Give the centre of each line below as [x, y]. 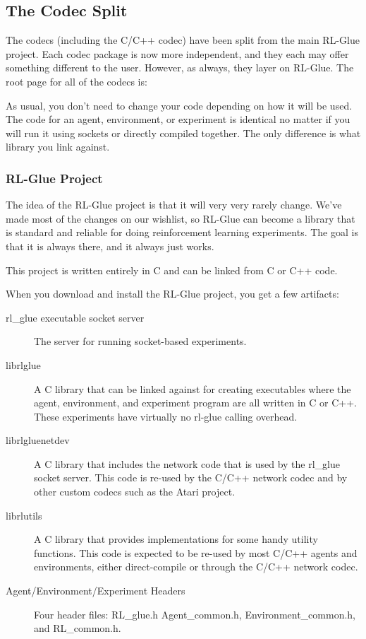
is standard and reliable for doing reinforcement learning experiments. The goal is [182, 232]
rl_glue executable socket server [75, 317]
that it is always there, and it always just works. [110, 246]
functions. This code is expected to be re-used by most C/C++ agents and [196, 552]
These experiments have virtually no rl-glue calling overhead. [166, 416]
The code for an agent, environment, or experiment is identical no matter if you [178, 119]
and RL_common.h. [78, 628]
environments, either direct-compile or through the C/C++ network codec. [196, 567]
